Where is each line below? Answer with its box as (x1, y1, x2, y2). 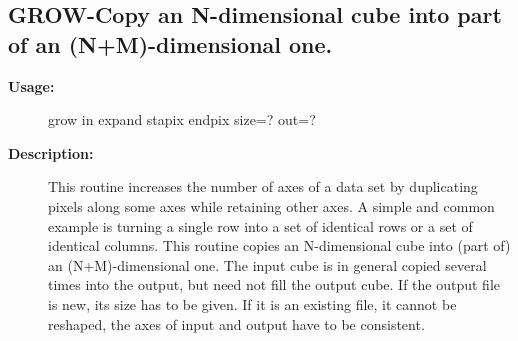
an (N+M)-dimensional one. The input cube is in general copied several (48, 254, 487, 275)
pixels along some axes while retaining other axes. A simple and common (48, 195, 495, 216)
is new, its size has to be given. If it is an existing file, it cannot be (48, 293, 457, 314)
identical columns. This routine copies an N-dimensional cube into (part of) (48, 235, 511, 256)
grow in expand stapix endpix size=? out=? (48, 109, 316, 130)
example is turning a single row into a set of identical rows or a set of (48, 215, 473, 236)
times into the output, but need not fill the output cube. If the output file (48, 274, 501, 295)
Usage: (8, 75, 55, 96)
